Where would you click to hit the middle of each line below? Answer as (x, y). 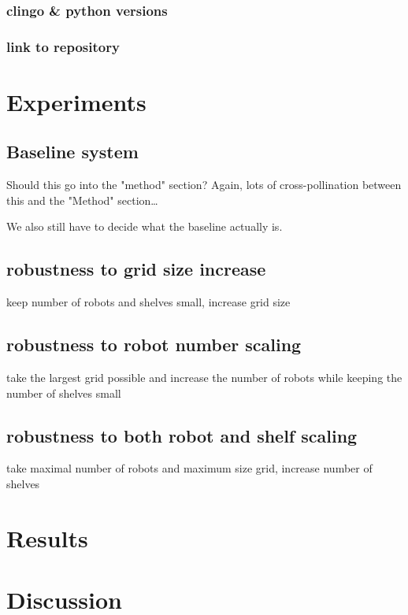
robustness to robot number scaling (154, 345)
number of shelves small (64, 393)
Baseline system (72, 152)
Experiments (76, 101)
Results (47, 537)
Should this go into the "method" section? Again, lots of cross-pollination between (204, 185)
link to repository (63, 46)
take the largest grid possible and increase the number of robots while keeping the (204, 378)
